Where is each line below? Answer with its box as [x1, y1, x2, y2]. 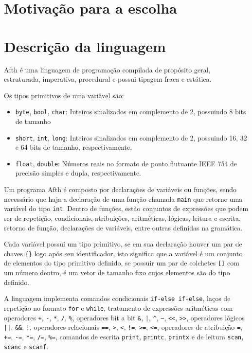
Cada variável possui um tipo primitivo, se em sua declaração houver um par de [4, 239, 242, 249]
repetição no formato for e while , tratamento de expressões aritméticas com [4, 302, 233, 313]
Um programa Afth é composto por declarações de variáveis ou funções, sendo [4, 184, 237, 194]
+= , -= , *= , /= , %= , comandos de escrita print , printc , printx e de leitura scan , [4, 331, 244, 341]
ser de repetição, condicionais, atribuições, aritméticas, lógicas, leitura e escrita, [4, 212, 241, 223]
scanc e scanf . [4, 341, 49, 351]
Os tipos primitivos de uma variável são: [4, 90, 124, 100]
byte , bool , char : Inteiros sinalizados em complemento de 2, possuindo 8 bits [15, 106, 246, 117]
